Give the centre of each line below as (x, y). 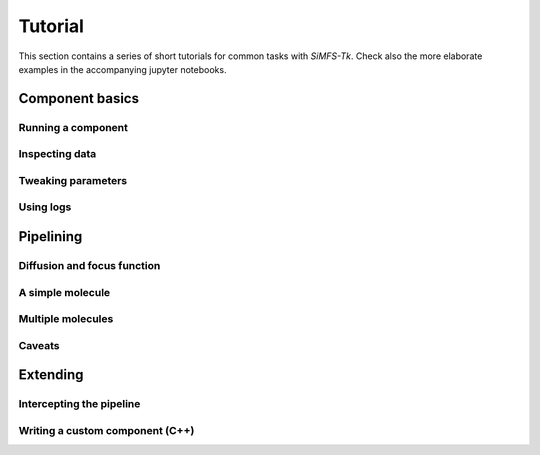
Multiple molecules (66, 319)
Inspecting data (57, 154)
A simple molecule (64, 292)
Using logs (45, 207)
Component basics (79, 98)
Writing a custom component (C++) (106, 430)
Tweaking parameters (73, 180)
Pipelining (50, 236)
